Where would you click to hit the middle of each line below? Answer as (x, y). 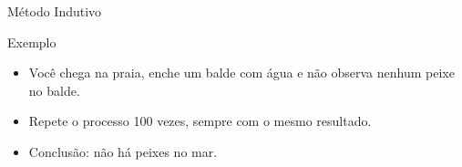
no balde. (54, 90)
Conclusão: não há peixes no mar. (123, 151)
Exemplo (32, 42)
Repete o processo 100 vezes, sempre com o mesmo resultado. (200, 121)
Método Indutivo (55, 11)
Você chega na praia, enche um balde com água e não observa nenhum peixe (241, 73)
